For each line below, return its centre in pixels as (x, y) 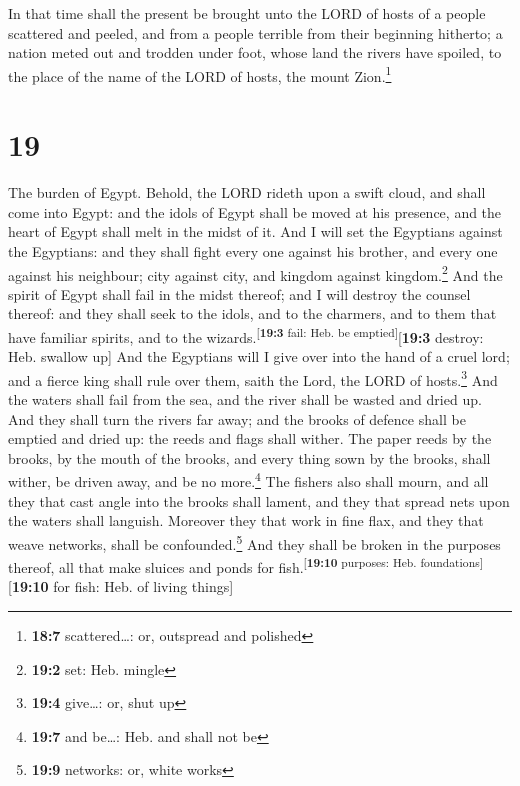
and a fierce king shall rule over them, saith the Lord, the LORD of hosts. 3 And (253, 378)
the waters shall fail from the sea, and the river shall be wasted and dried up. (245, 399)
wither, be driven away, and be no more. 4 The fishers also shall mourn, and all (248, 480)
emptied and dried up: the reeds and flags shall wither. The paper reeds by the (250, 438)
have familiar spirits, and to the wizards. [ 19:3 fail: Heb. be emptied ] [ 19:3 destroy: (246, 335)
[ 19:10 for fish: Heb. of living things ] (121, 586)
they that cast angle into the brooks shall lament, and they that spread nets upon (259, 500)
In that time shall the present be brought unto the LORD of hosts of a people (247, 13)
